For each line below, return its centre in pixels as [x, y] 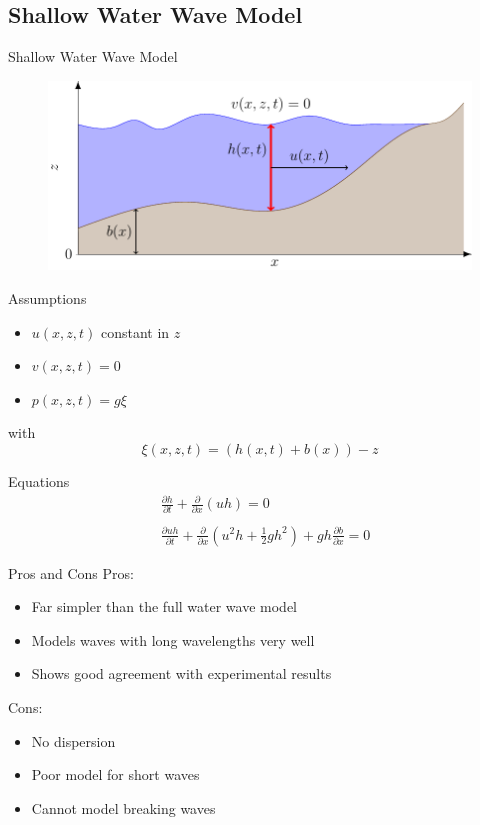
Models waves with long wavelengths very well [173, 639]
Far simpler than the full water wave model [164, 606]
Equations [39, 481]
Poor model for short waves [115, 774]
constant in [135, 331]
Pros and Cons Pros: [71, 572]
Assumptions [47, 298]
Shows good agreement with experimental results [181, 673]
